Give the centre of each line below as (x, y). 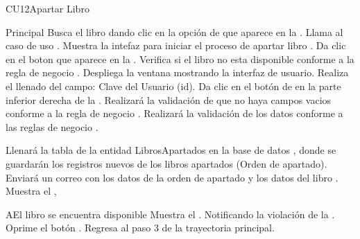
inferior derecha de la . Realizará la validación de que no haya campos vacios (169, 99)
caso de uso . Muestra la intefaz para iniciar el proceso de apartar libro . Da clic (176, 45)
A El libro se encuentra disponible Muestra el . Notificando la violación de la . (170, 214)
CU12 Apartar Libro (48, 8)
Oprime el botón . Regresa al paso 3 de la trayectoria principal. (140, 228)
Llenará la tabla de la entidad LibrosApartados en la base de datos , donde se (171, 150)
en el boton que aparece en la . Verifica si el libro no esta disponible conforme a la (180, 59)
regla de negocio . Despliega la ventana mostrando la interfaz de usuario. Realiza (177, 72)
